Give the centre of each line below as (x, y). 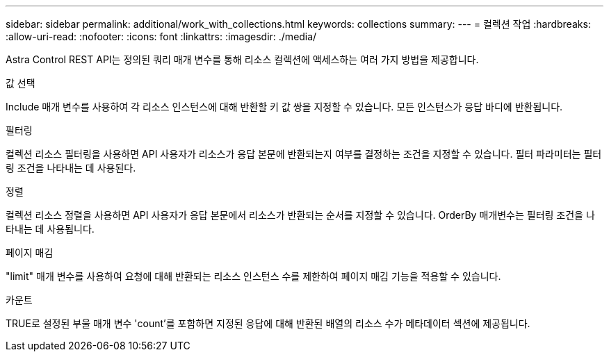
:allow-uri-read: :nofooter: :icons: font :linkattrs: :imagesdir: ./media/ (161, 36)
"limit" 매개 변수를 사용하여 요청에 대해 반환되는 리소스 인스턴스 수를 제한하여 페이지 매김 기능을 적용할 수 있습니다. (253, 276)
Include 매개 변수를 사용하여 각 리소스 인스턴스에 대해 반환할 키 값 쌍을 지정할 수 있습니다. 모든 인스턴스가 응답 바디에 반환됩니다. (284, 107)
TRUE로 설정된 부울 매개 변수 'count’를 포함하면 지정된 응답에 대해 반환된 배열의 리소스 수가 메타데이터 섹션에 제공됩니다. (268, 323)
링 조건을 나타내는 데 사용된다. (71, 168)
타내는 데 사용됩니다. (50, 229)
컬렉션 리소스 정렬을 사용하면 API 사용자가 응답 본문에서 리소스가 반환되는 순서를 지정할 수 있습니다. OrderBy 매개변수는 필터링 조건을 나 (300, 215)
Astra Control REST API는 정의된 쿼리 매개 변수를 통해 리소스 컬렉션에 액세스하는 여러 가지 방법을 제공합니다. (242, 59)
